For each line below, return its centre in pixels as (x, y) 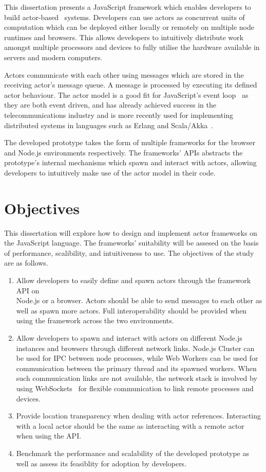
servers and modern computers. (53, 57)
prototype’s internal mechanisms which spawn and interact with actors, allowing (130, 162)
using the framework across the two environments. (95, 320)
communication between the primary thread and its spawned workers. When (136, 368)
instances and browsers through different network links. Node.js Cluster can (135, 348)
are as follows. (26, 263)
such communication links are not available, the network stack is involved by (137, 378)
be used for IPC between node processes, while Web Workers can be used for (137, 358)
